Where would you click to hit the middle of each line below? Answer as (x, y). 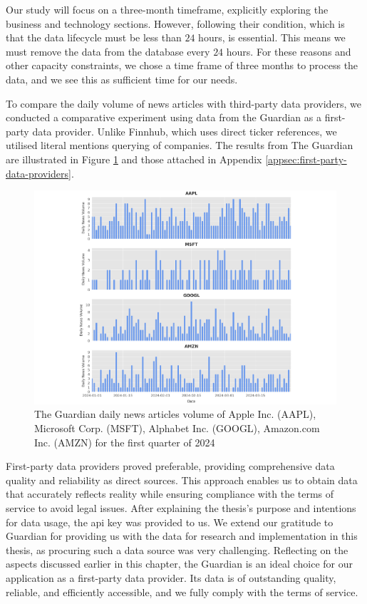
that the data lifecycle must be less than (94, 37)
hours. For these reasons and (289, 51)
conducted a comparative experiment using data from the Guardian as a (164, 117)
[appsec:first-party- (306, 159)
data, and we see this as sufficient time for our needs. (122, 79)
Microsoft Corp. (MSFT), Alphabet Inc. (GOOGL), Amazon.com (177, 428)
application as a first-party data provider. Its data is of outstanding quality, (171, 577)
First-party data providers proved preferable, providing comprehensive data (170, 466)
